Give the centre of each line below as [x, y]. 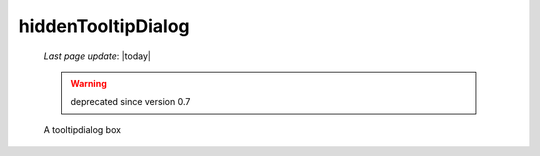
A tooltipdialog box [82, 129]
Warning [88, 83]
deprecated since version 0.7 [130, 102]
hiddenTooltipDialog [104, 26]
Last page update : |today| [97, 56]
